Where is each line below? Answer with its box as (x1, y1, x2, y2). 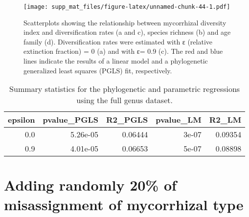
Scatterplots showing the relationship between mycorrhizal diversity (23, 17, 226, 27)
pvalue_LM (156, 114, 202, 126)
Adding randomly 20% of (4, 175, 177, 195)
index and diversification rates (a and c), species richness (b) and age (23, 27, 231, 37)
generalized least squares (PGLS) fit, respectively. (23, 65, 172, 75)
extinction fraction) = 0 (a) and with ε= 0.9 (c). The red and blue (23, 46, 223, 56)
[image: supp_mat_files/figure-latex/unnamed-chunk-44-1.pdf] (23, 3, 230, 10)
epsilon (8, 114, 35, 126)
